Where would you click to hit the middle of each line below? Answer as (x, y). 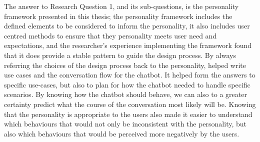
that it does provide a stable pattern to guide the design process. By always (120, 55)
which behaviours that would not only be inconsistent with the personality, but (125, 124)
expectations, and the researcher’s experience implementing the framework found (128, 45)
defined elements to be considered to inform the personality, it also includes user (127, 26)
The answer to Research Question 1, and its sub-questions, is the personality (121, 6)
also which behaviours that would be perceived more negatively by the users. (122, 133)
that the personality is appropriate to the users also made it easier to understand (128, 114)
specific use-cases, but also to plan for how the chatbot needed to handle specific (127, 84)
